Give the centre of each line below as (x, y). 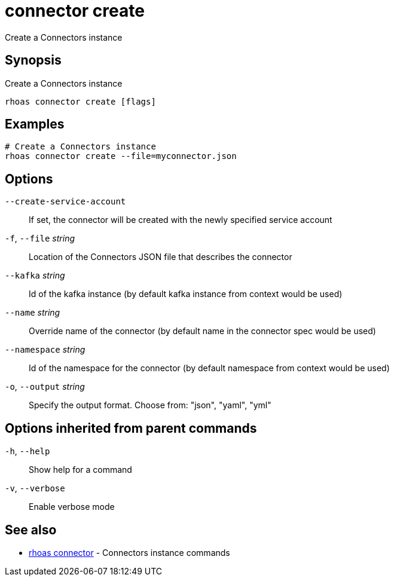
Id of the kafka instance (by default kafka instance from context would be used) (186, 294)
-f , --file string (40, 238)
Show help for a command (80, 470)
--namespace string (45, 350)
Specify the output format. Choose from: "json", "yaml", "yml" (150, 405)
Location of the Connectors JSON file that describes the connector (161, 257)
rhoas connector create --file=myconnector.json (121, 156)
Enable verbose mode (72, 507)
